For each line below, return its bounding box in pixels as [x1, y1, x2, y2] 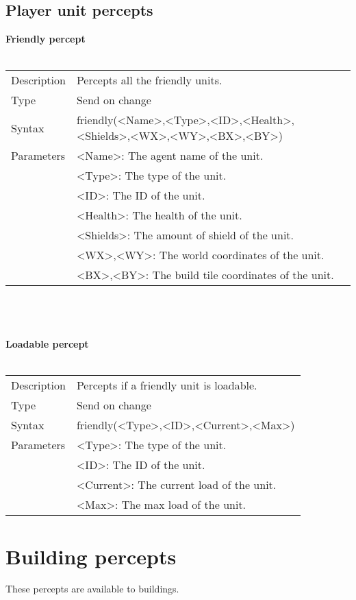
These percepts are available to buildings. [5, 581, 179, 596]
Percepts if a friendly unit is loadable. [76, 377, 257, 394]
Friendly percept [5, 32, 86, 46]
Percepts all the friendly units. [76, 72, 222, 88]
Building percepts [5, 542, 177, 570]
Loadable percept [5, 337, 89, 351]
